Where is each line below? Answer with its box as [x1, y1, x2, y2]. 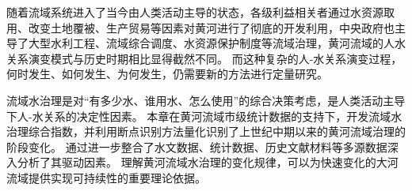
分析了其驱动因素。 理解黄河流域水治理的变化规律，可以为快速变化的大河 [17, 154, 399, 170]
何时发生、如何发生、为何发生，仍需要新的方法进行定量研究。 [6, 66, 328, 82]
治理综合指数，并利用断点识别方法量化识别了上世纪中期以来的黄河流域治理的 [6, 123, 406, 140]
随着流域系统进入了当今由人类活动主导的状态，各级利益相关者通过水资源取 [6, 4, 395, 20]
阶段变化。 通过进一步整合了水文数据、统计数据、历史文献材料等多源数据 [6, 138, 387, 155]
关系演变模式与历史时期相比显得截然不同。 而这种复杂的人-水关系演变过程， [6, 50, 402, 66]
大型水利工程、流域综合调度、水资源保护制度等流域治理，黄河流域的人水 [28, 35, 406, 51]
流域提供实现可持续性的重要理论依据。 [6, 169, 206, 185]
